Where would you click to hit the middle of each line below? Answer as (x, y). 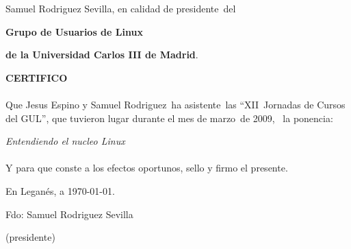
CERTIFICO (37, 77)
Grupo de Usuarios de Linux (74, 31)
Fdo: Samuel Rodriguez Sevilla (69, 214)
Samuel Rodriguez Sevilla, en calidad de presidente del (121, 8)
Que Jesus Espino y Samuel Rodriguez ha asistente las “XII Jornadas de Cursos (175, 104)
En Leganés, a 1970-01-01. (60, 190)
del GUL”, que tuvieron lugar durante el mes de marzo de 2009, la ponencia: (169, 118)
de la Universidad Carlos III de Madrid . (102, 55)
